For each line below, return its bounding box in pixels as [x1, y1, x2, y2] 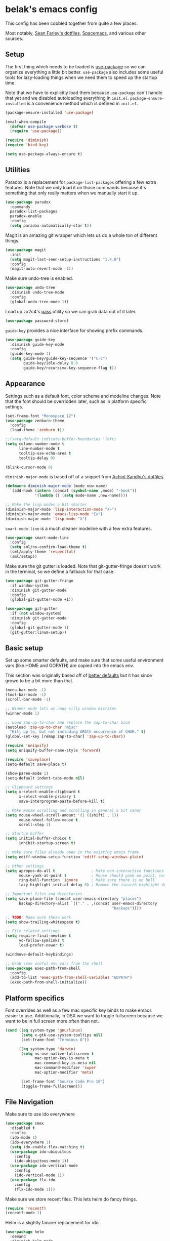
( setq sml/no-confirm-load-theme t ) [10, 545, 87, 550]
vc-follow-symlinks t [18, 938, 65, 943]
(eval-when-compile [5, 119, 47, 125]
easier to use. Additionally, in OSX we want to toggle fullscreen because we [5, 1013, 163, 1018]
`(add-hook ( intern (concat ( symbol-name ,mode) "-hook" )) [10, 488, 137, 493]
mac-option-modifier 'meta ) [34, 1070, 94, 1075]
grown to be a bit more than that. [5, 678, 74, 684]
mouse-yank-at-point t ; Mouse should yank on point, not [18, 873, 166, 878]
